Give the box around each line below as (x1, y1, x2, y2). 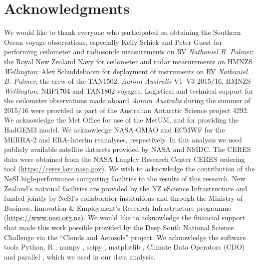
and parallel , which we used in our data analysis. (4, 251, 156, 262)
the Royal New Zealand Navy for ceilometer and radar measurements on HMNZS (4, 56, 253, 66)
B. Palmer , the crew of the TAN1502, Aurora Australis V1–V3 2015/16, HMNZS (4, 76, 251, 86)
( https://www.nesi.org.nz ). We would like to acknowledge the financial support (4, 212, 246, 223)
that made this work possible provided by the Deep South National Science (4, 222, 234, 232)
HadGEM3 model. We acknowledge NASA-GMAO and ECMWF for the (4, 125, 225, 135)
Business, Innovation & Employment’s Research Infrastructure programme (4, 202, 232, 213)
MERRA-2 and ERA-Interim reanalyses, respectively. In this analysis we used (4, 134, 242, 144)
